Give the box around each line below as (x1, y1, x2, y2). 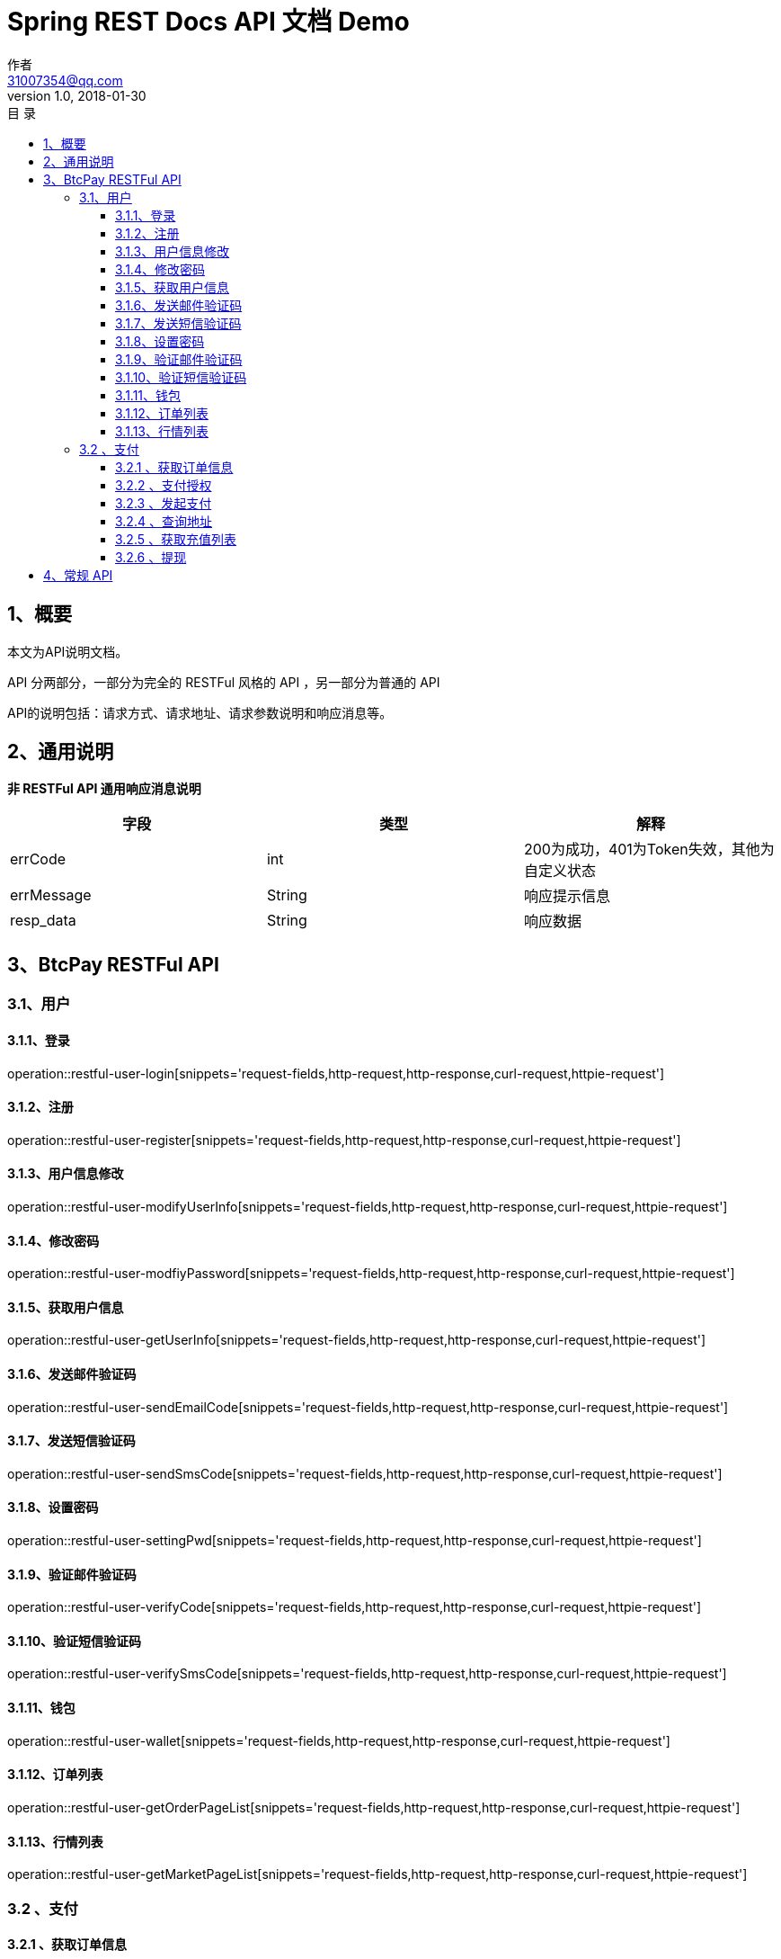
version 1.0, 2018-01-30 (7, 87, 146, 103)
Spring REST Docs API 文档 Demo (7, 6, 410, 37)
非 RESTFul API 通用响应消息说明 (7, 781, 201, 797)
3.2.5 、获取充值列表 (115, 531, 236, 547)
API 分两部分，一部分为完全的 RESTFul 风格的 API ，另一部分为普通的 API (7, 674, 440, 690)
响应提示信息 (523, 887, 610, 906)
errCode (10, 850, 67, 869)
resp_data (10, 911, 76, 930)
